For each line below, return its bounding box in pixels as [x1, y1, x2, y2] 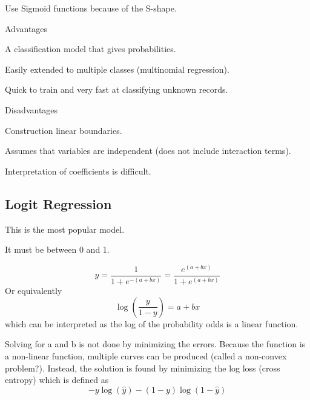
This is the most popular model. [5, 222, 125, 235]
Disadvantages [5, 103, 58, 116]
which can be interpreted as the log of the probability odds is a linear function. [5, 317, 298, 330]
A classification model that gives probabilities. [5, 42, 176, 55]
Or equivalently [5, 284, 62, 297]
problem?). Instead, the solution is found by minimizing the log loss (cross [5, 361, 280, 374]
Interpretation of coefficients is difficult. [5, 164, 151, 177]
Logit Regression [5, 194, 112, 213]
